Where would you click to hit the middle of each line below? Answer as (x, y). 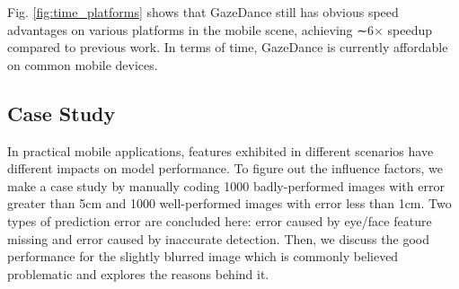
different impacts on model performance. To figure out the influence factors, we (225, 168)
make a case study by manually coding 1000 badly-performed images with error (226, 185)
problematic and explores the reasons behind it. (138, 273)
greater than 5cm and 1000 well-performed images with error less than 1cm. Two (229, 203)
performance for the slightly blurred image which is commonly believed (203, 256)
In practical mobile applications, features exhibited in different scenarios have (221, 150)
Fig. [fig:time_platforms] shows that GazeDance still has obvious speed (203, 12)
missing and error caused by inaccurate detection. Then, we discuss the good (218, 238)
